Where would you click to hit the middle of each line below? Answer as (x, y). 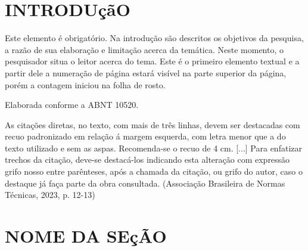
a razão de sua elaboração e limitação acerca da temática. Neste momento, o (144, 49)
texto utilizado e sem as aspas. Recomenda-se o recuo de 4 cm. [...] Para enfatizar (153, 148)
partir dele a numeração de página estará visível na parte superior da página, (146, 72)
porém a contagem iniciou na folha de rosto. (85, 84)
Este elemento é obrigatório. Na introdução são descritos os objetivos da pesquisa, (154, 38)
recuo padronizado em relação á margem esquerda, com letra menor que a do (145, 136)
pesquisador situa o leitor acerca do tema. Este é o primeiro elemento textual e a (152, 61)
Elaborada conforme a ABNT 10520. (72, 105)
